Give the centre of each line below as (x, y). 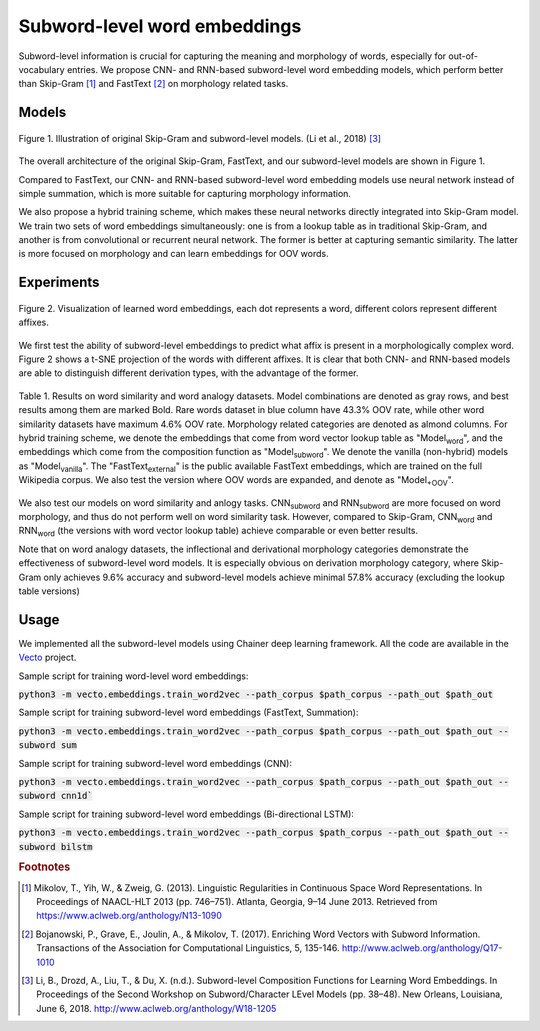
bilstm (77, 846)
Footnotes (44, 867)
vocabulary (41, 69)
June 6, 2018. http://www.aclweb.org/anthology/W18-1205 (156, 1008)
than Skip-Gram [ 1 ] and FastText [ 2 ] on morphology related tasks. (153, 84)
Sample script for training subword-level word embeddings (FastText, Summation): (188, 712)
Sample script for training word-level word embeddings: (133, 676)
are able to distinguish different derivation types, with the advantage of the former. (188, 373)
